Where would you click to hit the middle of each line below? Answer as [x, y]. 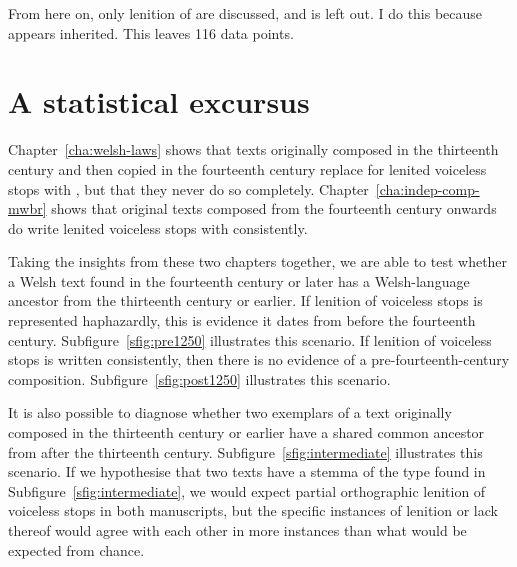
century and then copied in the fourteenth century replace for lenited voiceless [247, 168]
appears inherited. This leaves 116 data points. [151, 32]
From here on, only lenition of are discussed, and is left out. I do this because [245, 13]
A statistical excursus [159, 101]
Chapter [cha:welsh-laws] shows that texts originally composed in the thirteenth [253, 149]
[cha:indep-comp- [427, 188]
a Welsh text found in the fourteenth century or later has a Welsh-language [239, 280]
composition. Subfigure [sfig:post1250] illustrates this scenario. [199, 378]
